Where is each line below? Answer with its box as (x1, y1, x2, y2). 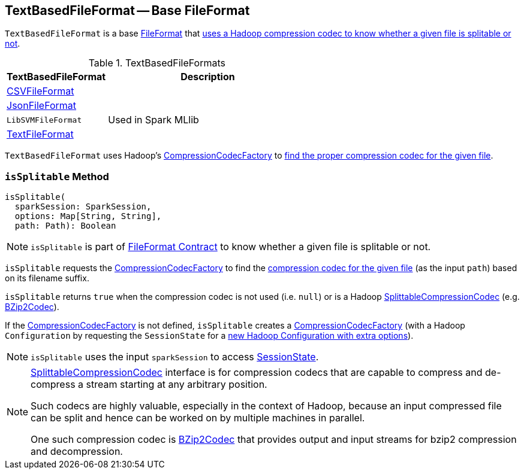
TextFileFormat (7, 128, 74, 141)
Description (180, 71, 235, 83)
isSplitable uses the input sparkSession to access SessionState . (31, 351, 319, 363)
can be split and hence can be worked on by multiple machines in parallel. (31, 412, 365, 424)
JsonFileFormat (7, 99, 77, 112)
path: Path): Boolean (14, 221, 116, 231)
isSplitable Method (5, 170, 109, 183)
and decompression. (31, 445, 123, 458)
